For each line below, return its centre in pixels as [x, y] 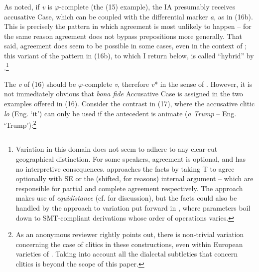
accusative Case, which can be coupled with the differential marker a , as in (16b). [129, 16]
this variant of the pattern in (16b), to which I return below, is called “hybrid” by [129, 55]
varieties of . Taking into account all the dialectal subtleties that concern [127, 254]
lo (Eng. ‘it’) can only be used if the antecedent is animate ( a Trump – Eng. [120, 113]
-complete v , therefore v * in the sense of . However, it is [168, 84]
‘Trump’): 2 [20, 124]
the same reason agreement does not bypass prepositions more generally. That [123, 36]
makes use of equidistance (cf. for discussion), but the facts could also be [126, 198]
